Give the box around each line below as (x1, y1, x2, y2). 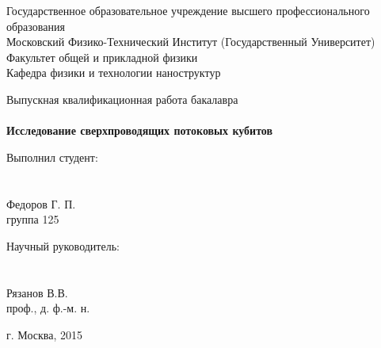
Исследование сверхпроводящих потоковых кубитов (6, 122, 273, 139)
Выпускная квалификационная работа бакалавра (6, 90, 238, 107)
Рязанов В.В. (6, 284, 68, 300)
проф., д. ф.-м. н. (6, 300, 90, 316)
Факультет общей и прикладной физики (6, 48, 198, 65)
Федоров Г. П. (6, 195, 76, 212)
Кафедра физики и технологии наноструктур (6, 64, 221, 81)
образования (6, 17, 65, 34)
